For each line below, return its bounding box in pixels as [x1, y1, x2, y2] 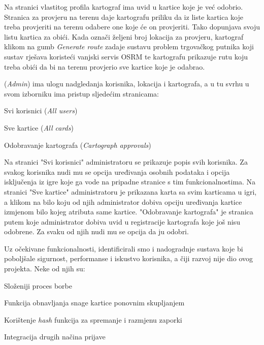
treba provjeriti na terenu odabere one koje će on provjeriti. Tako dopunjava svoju [4, 21, 260, 32]
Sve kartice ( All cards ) [4, 122, 74, 133]
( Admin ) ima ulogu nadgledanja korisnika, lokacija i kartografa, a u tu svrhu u [4, 78, 249, 89]
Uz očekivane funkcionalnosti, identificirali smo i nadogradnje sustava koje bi [4, 243, 243, 254]
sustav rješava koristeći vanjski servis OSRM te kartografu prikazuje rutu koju [4, 51, 248, 61]
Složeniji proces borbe [4, 280, 72, 291]
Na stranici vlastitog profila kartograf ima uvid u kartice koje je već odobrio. [4, 2, 243, 12]
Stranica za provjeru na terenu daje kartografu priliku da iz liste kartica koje [4, 11, 244, 22]
